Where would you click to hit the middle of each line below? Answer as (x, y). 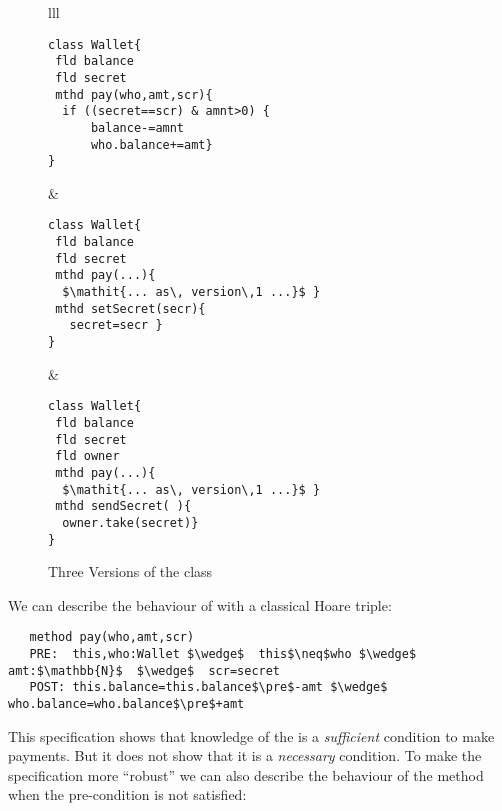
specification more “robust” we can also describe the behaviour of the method (246, 774)
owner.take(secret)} (130, 522)
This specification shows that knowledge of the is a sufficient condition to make (251, 735)
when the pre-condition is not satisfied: (127, 794)
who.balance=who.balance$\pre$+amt (126, 704)
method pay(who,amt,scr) (112, 637)
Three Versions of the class (130, 571)
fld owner (87, 456)
